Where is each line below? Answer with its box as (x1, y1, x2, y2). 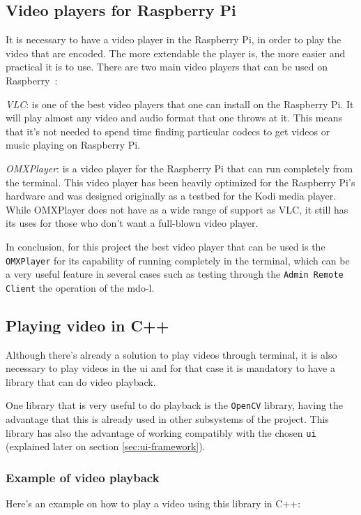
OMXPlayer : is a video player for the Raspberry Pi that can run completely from (6, 161, 353, 175)
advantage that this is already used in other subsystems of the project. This (6, 412, 329, 426)
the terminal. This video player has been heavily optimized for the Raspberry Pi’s (6, 174, 355, 189)
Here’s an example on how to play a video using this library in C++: (6, 496, 301, 511)
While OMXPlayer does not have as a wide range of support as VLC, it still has (6, 202, 348, 216)
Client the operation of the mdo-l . (6, 280, 155, 294)
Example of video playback (6, 468, 160, 486)
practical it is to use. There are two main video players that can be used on (6, 59, 328, 74)
